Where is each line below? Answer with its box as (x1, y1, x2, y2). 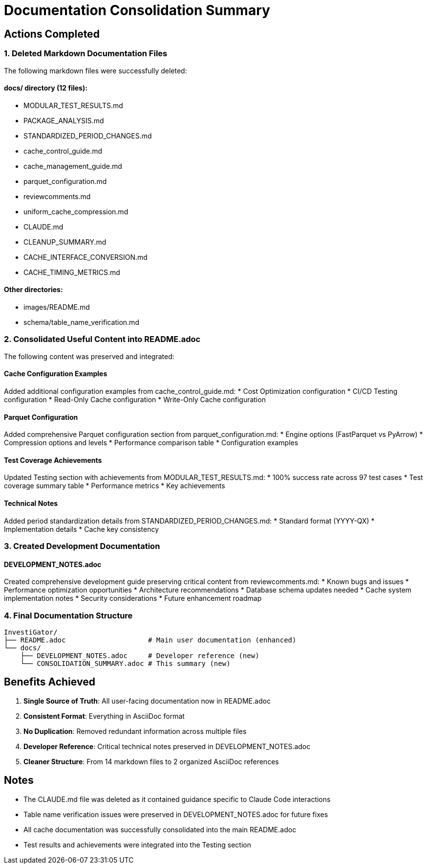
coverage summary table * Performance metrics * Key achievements (4, 481, 225, 490)
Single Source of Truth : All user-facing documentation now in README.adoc (23, 696, 271, 705)
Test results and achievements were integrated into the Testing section (23, 840, 251, 849)
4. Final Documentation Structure (4, 610, 133, 620)
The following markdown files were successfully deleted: (4, 66, 187, 75)
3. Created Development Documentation (4, 541, 160, 551)
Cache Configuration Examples (4, 369, 107, 378)
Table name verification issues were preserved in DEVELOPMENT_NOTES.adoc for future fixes (23, 810, 328, 819)
